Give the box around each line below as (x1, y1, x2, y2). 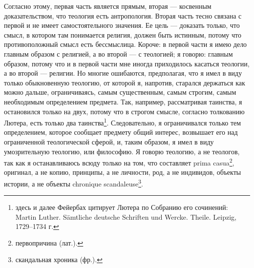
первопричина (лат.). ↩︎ (15, 238, 84, 248)
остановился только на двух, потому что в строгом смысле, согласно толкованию (4, 106, 245, 116)
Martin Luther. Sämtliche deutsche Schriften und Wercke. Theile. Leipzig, (15, 211, 236, 222)
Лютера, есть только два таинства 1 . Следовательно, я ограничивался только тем (4, 116, 241, 127)
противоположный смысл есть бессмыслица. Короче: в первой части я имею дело (4, 39, 247, 49)
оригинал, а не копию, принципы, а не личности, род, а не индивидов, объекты (4, 167, 241, 177)
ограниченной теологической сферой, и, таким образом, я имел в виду (4, 136, 214, 146)
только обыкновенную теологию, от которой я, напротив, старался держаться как (4, 77, 245, 87)
